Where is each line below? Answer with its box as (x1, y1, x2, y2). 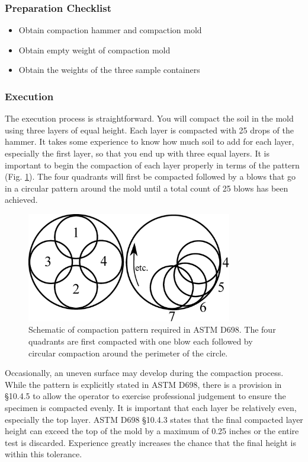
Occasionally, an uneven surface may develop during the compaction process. (5, 367, 284, 379)
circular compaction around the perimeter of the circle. (28, 346, 228, 359)
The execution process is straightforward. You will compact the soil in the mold (5, 112, 294, 125)
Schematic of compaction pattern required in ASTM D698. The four (28, 323, 276, 336)
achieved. (5, 193, 38, 206)
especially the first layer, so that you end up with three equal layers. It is (5, 147, 269, 159)
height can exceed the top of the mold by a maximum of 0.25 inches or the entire (5, 425, 299, 437)
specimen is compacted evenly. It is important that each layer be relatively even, (5, 401, 297, 413)
